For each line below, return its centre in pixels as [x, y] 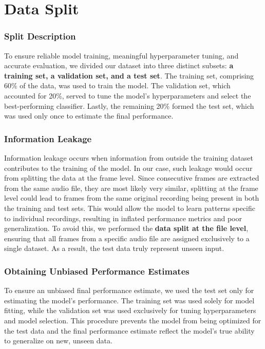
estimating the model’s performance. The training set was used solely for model [129, 300]
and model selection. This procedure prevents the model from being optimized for [133, 320]
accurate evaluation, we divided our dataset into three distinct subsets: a [119, 65]
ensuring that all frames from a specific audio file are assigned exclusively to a [127, 238]
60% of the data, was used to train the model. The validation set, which [117, 85]
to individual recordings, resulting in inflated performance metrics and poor [123, 218]
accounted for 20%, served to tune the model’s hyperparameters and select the [128, 95]
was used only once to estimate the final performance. [89, 116]
